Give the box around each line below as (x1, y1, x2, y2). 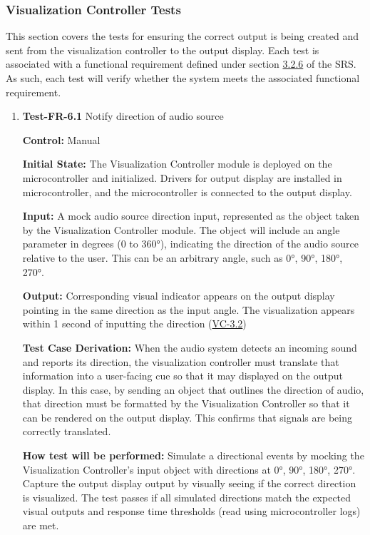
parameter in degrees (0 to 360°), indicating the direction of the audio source (22, 236, 359, 251)
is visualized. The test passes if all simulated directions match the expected (22, 489, 351, 504)
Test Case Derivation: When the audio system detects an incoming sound (22, 340, 357, 355)
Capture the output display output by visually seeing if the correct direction (22, 476, 356, 491)
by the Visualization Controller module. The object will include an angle (22, 222, 340, 237)
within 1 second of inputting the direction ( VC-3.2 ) (22, 316, 247, 331)
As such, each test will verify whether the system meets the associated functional (6, 71, 360, 85)
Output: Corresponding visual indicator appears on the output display (22, 288, 335, 303)
